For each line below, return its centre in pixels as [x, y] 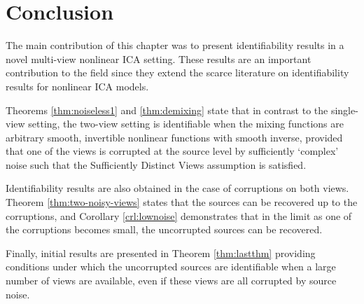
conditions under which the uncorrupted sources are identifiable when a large [171, 267]
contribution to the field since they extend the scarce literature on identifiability [177, 72]
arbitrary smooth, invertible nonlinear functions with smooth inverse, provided [174, 137]
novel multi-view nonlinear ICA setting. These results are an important [159, 58]
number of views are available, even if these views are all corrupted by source [171, 281]
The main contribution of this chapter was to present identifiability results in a [175, 45]
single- [344, 110]
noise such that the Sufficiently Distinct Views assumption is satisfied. [156, 164]
